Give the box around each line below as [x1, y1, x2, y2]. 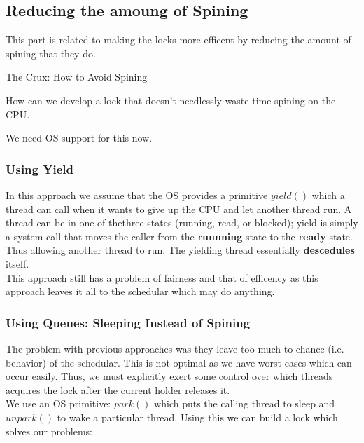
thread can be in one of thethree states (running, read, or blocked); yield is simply [6, 215, 358, 230]
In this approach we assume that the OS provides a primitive [6, 187, 268, 202]
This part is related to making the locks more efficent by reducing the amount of [6, 32, 351, 47]
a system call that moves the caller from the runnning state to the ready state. [6, 229, 353, 243]
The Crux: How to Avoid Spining [6, 69, 148, 84]
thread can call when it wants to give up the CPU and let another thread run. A [6, 201, 352, 216]
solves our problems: [6, 423, 92, 438]
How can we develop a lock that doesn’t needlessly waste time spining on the [6, 93, 336, 107]
